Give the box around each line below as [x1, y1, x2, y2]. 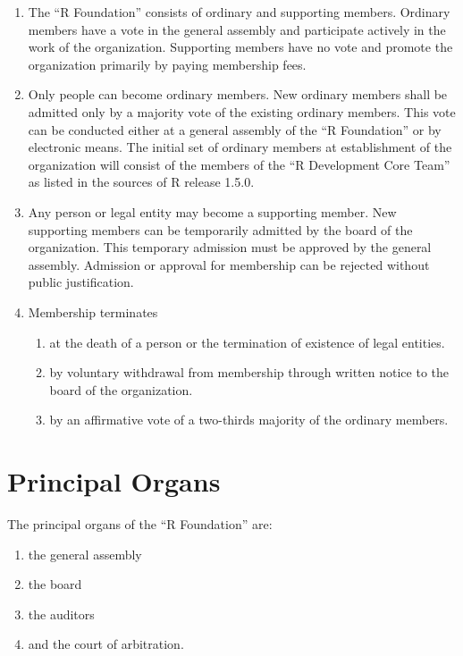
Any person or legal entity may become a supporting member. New [28, 202, 397, 221]
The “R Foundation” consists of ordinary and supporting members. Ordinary [28, 3, 450, 21]
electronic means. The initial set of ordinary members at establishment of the [28, 138, 452, 156]
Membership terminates [28, 302, 158, 321]
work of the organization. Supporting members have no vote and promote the [28, 38, 453, 56]
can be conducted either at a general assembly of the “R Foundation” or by [28, 120, 442, 139]
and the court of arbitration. [28, 635, 184, 653]
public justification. [28, 273, 134, 291]
